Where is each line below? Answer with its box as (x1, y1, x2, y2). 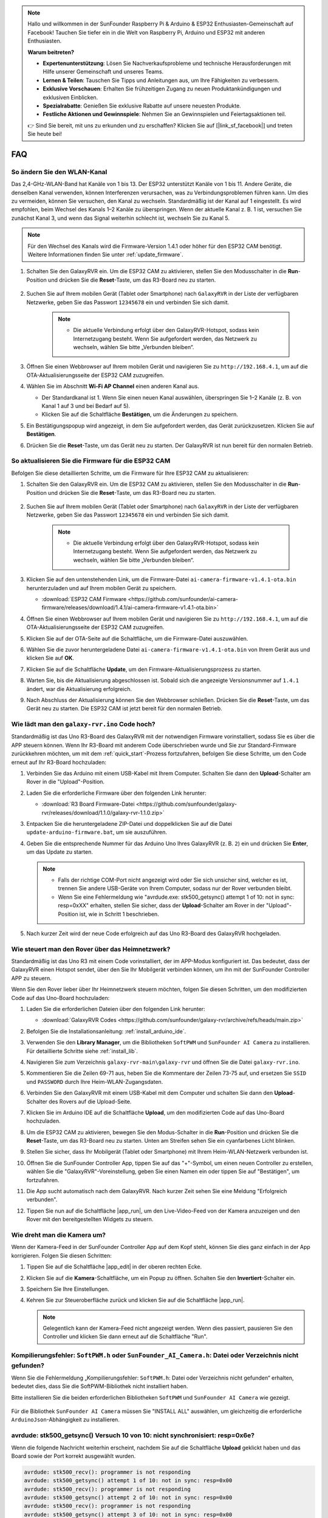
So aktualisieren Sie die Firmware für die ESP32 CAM (11, 457, 171, 465)
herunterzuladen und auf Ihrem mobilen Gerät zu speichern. (26, 584, 177, 591)
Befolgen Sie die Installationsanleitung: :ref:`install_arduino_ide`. (26, 1027, 186, 1035)
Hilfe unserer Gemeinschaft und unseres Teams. (43, 68, 164, 75)
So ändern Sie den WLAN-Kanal (11, 168, 108, 176)
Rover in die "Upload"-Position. (26, 778, 105, 786)
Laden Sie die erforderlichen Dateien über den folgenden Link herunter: (26, 1006, 206, 1012)
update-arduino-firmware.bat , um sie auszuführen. (26, 829, 167, 836)
